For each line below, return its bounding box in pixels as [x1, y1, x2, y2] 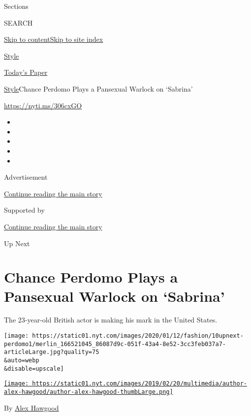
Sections [4, 1, 29, 11]
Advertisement [4, 172, 48, 182]
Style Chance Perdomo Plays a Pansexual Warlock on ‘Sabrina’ [4, 83, 193, 94]
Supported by [4, 205, 45, 215]
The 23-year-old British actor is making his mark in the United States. [4, 315, 218, 325]
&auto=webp [4, 356, 39, 364]
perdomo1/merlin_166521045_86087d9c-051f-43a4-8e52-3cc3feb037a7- [4, 340, 226, 348]
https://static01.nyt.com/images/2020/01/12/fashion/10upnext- [32, 332, 244, 339]
